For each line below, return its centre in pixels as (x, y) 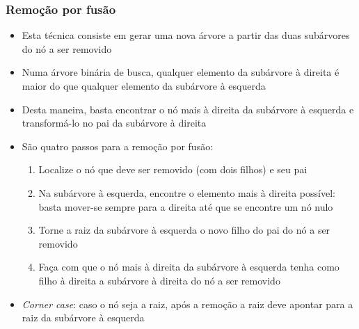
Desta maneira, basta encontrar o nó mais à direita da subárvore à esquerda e (188, 109)
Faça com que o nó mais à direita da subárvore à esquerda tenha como (189, 267)
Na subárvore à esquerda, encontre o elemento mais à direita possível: (187, 192)
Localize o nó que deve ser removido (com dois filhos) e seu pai (173, 169)
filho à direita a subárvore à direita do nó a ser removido (159, 280)
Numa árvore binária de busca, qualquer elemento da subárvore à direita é (181, 72)
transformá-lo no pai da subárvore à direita (114, 123)
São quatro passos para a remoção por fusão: (118, 146)
